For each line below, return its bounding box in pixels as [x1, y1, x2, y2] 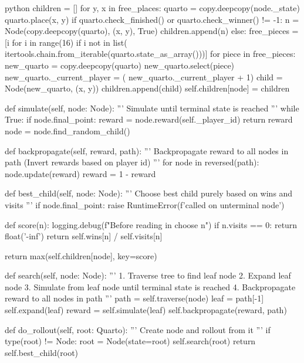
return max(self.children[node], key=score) [5, 249, 157, 262]
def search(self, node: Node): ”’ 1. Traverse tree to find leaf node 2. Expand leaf [5, 269, 291, 281]
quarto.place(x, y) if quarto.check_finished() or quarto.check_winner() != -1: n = [5, 13, 299, 25]
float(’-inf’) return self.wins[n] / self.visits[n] [5, 230, 163, 242]
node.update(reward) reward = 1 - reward [5, 167, 156, 179]
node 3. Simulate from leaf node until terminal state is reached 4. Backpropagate [5, 280, 296, 293]
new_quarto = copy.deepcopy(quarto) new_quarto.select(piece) [5, 59, 235, 71]
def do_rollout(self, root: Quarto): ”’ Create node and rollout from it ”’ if [5, 323, 271, 335]
